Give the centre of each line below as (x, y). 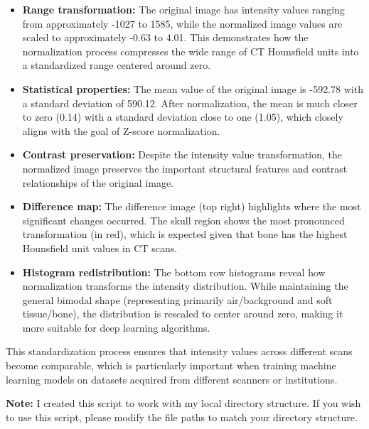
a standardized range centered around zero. (117, 65)
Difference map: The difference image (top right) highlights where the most (192, 206)
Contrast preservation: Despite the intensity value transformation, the (182, 154)
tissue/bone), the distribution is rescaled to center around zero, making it (183, 314)
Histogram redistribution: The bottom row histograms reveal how (174, 272)
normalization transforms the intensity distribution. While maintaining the (185, 286)
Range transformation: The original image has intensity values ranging (183, 9)
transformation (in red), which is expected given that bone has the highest (185, 234)
